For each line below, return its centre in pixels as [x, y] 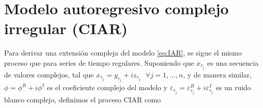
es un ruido [233, 87]
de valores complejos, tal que [49, 74]
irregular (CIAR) [66, 28]
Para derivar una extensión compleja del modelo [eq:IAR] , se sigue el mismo [123, 53]
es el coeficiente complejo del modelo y [107, 87]
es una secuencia [233, 62]
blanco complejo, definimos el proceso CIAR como [82, 99]
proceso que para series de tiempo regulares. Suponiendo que [99, 62]
